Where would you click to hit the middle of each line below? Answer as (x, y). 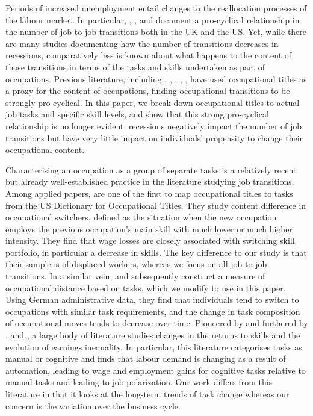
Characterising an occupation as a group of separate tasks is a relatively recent (151, 169)
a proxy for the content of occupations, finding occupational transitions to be (148, 91)
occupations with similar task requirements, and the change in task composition (153, 311)
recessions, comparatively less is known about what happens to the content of (149, 55)
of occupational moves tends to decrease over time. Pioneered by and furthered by (157, 323)
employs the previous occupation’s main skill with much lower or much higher (149, 228)
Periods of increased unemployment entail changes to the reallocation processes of (156, 8)
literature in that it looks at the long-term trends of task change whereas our (147, 394)
